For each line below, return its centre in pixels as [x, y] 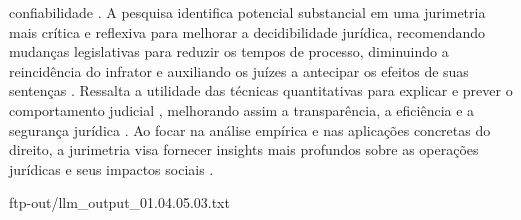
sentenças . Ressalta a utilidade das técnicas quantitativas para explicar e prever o [261, 90]
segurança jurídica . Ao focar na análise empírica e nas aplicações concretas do [250, 129]
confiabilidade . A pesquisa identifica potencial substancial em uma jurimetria [247, 12]
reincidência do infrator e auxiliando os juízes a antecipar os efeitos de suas [239, 70]
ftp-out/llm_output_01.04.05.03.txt [119, 202]
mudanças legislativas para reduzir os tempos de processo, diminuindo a [229, 51]
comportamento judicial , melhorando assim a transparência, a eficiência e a [242, 109]
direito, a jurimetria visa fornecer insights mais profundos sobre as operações [244, 149]
